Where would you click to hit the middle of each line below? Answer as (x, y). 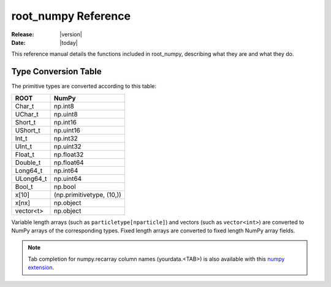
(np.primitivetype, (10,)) (88, 194)
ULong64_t (31, 178)
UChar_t (27, 114)
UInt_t (24, 146)
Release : (23, 34)
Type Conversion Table (56, 71)
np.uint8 (66, 114)
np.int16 (65, 122)
